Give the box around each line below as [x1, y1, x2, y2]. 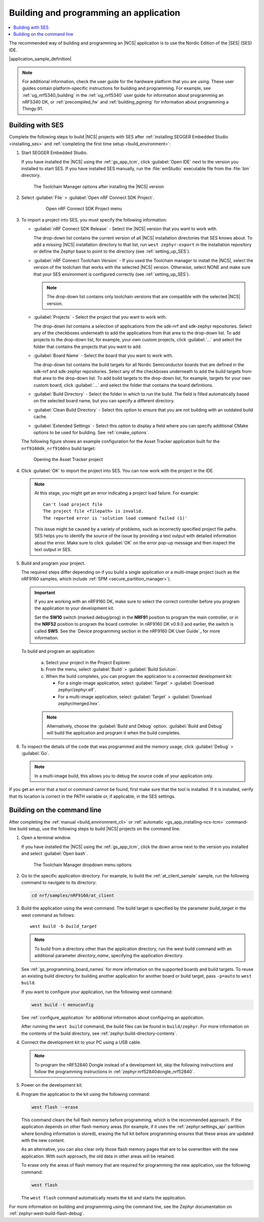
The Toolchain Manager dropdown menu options [33, 862, 132, 868]
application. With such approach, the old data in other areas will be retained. [21, 1153, 176, 1159]
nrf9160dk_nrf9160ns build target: [21, 445, 96, 451]
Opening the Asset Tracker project [33, 457, 103, 462]
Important [34, 589, 56, 595]
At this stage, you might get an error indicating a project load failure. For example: [34, 490, 199, 496]
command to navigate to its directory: [21, 880, 97, 886]
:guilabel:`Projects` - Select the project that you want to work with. [33, 314, 167, 320]
